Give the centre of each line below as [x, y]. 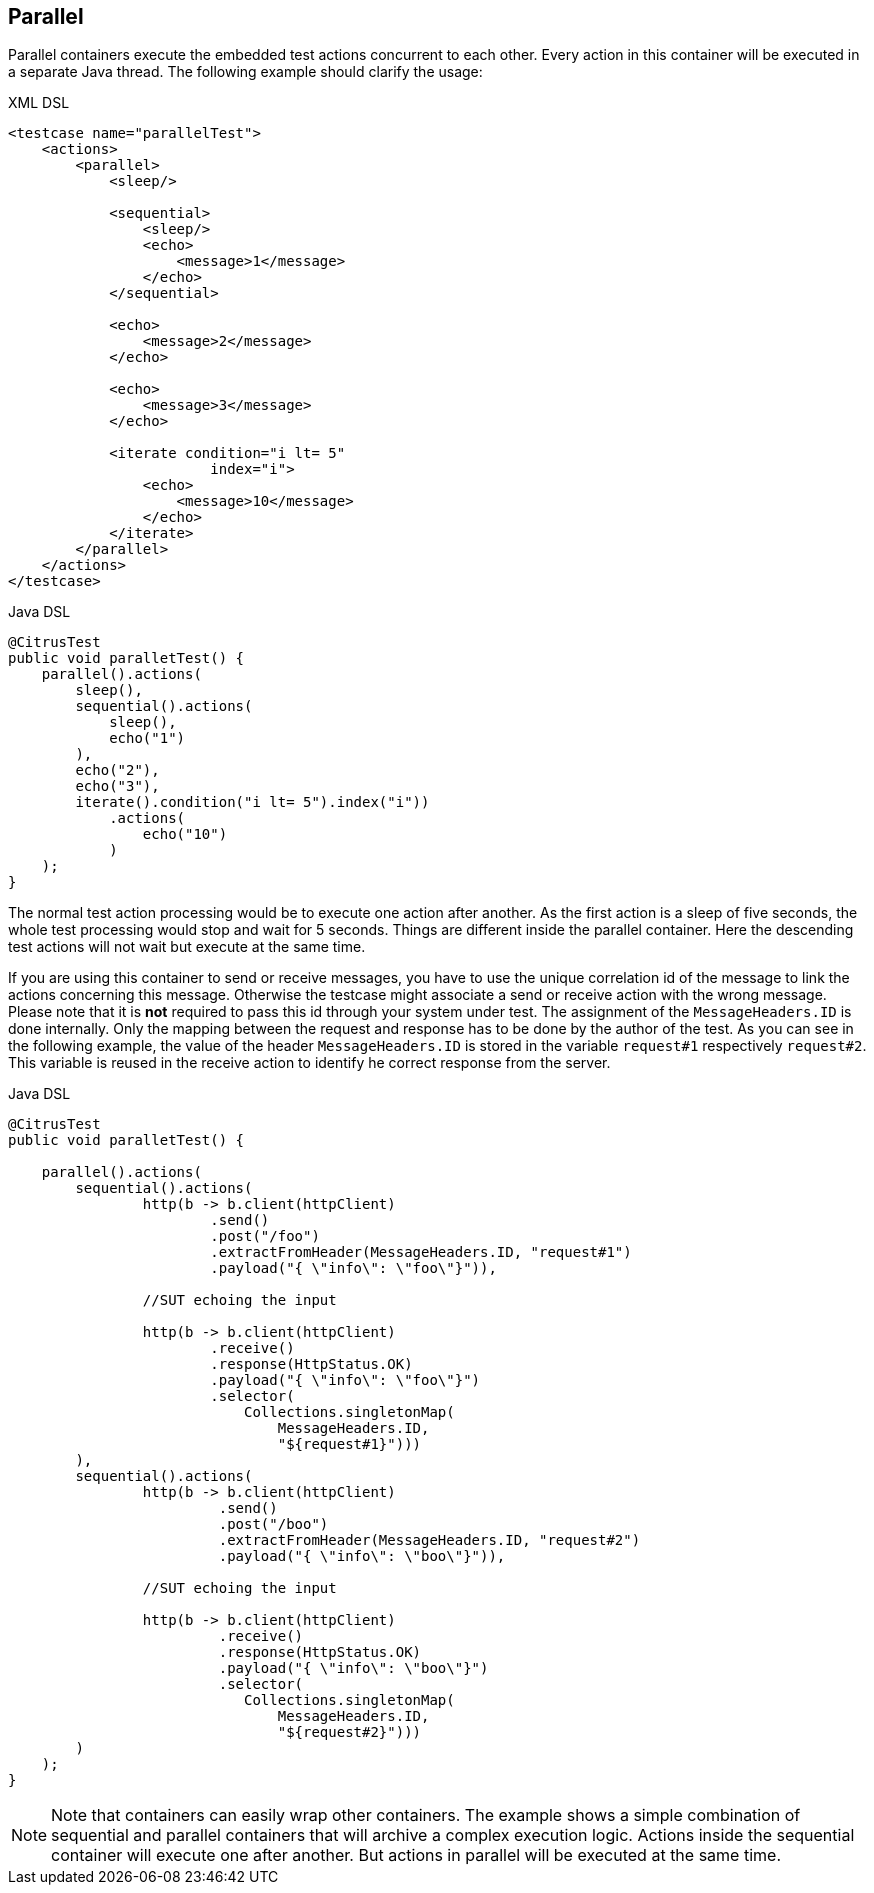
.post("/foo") [265, 1236]
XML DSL [39, 103]
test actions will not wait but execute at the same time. [187, 947]
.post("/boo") [273, 1524]
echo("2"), [117, 770]
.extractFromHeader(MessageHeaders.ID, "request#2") [429, 1540]
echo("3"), [117, 786]
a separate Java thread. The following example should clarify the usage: [245, 72]
